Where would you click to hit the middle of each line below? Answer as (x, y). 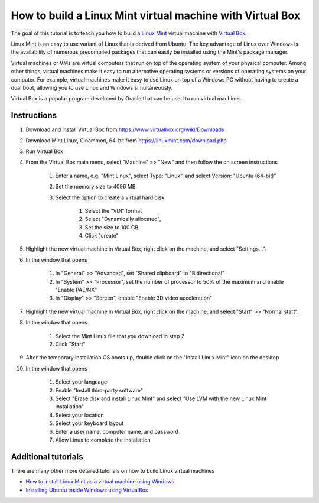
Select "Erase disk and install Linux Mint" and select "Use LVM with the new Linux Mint (161, 398)
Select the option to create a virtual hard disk (110, 197)
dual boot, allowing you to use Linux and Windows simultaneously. (92, 87)
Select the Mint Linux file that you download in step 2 (120, 336)
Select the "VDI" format (113, 210)
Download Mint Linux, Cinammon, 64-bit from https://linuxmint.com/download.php (126, 140)
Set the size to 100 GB (112, 227)
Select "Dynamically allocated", (123, 219)
